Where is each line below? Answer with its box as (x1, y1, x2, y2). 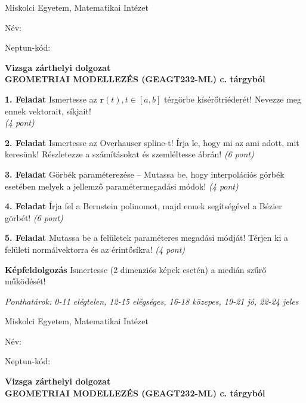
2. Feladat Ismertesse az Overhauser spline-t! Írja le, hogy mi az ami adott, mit (5, 136, 299, 148)
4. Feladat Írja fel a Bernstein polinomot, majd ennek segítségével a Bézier (5, 200, 282, 212)
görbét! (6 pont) (5, 211, 63, 224)
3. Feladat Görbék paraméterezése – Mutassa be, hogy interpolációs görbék (5, 168, 285, 180)
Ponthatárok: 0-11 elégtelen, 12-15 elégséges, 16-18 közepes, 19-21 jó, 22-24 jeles (5, 294, 299, 307)
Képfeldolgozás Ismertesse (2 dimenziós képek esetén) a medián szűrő (5, 263, 267, 275)
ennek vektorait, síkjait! (5, 104, 91, 117)
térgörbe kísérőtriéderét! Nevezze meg (163, 92, 302, 105)
